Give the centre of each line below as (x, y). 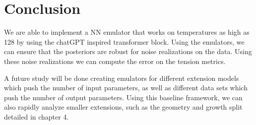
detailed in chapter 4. (36, 116)
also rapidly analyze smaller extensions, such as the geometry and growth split (123, 107)
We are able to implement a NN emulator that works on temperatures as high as (127, 32)
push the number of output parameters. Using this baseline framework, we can (123, 97)
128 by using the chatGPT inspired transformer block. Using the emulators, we (124, 41)
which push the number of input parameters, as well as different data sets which (126, 88)
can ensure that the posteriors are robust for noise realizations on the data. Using (128, 51)
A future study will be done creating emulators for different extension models (122, 78)
